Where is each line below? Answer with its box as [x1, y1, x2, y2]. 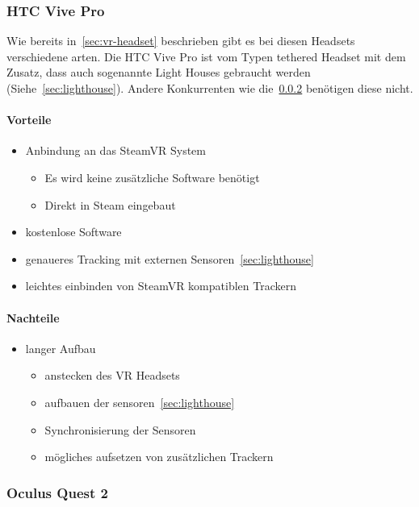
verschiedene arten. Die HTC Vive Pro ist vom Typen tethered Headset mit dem [6, 48, 406, 64]
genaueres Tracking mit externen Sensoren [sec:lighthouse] [25, 250, 314, 267]
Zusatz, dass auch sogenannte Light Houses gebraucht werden [6, 64, 311, 81]
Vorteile [6, 111, 52, 128]
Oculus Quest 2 [6, 482, 108, 502]
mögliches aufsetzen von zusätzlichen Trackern [44, 448, 274, 465]
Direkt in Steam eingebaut [44, 196, 176, 213]
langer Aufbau [25, 339, 96, 356]
